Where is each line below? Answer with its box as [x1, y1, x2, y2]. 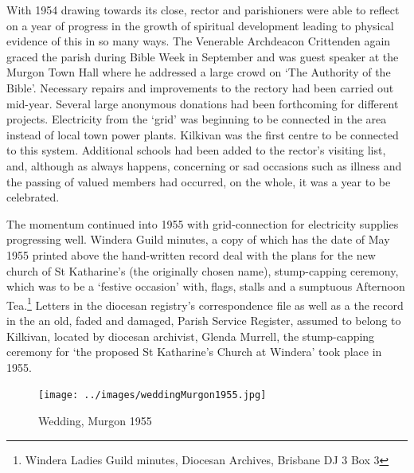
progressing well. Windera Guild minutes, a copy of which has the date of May [6, 231, 390, 248]
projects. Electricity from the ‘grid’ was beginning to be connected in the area [6, 111, 387, 127]
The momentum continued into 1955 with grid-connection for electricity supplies [6, 215, 399, 232]
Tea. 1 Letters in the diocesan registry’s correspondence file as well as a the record [6, 294, 404, 313]
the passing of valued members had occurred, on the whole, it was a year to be [6, 173, 391, 190]
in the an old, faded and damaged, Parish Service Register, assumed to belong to [6, 311, 401, 328]
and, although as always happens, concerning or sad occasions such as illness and [6, 157, 402, 174]
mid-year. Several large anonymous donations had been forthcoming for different [6, 95, 399, 111]
